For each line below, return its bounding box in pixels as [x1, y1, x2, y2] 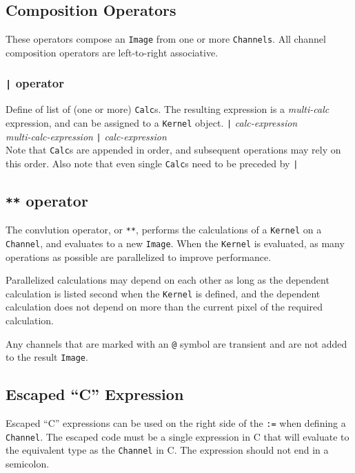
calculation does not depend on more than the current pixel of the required [6, 299, 323, 314]
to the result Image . [6, 350, 88, 364]
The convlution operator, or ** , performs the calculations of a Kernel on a [6, 222, 322, 237]
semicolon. [6, 456, 50, 471]
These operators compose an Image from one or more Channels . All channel [6, 32, 326, 46]
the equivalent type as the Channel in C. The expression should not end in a [6, 443, 329, 457]
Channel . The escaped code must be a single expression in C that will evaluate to [6, 429, 349, 443]
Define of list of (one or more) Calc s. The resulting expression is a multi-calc [6, 102, 329, 116]
